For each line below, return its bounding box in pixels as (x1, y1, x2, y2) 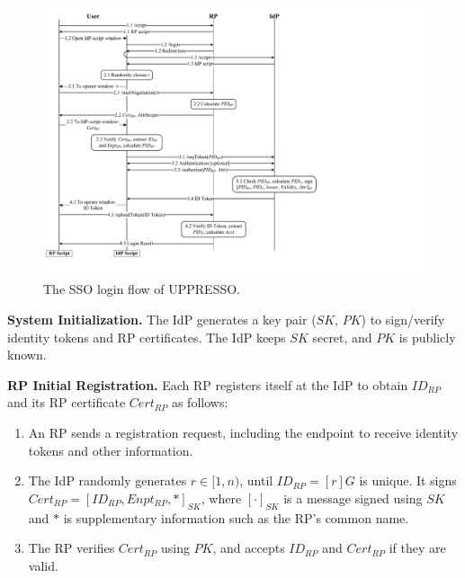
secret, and (312, 327, 372, 346)
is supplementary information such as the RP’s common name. (63, 508, 409, 527)
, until (239, 471, 273, 490)
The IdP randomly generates (28, 471, 187, 490)
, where (201, 488, 242, 507)
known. (7, 345, 47, 364)
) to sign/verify (361, 309, 445, 328)
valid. (28, 556, 58, 574)
